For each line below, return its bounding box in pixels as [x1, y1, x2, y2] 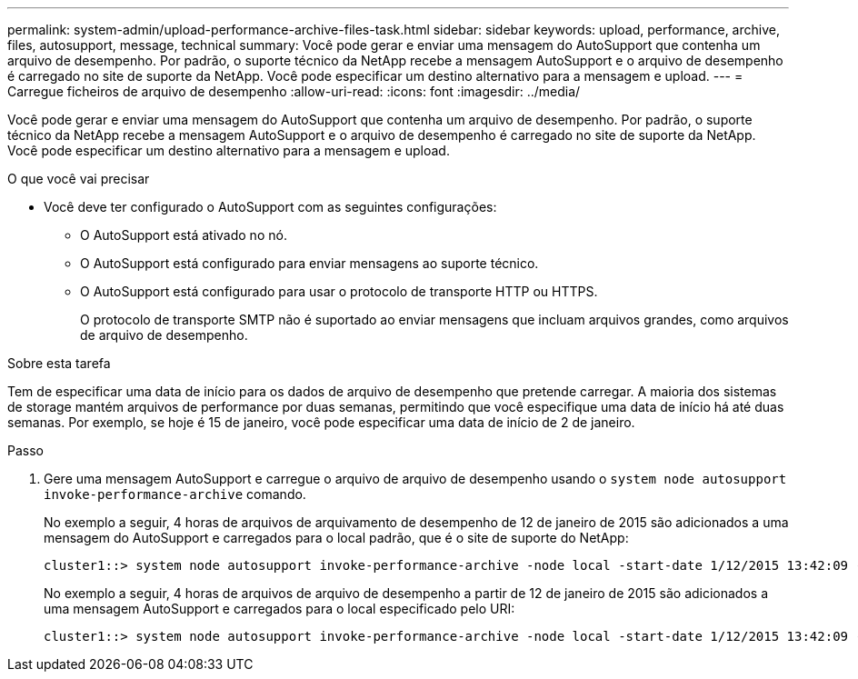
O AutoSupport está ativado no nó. [80, 227, 287, 243]
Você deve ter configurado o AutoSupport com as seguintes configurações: [44, 199, 497, 215]
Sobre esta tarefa [7, 355, 111, 371]
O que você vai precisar [7, 171, 150, 186]
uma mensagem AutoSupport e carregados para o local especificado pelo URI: [44, 601, 515, 616]
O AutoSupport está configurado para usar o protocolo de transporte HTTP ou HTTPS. [80, 284, 598, 299]
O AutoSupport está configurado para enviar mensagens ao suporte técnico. [80, 255, 539, 271]
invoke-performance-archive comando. [44, 486, 306, 502]
